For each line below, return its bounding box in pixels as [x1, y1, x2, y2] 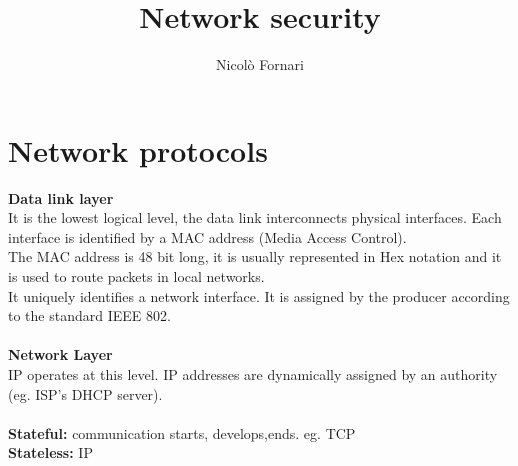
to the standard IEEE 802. [8, 305, 171, 326]
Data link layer [8, 187, 114, 208]
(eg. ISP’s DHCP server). [8, 383, 163, 404]
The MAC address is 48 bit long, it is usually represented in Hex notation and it [8, 246, 502, 267]
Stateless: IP [8, 442, 93, 463]
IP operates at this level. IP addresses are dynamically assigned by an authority [8, 364, 498, 384]
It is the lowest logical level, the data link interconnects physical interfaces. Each [8, 207, 502, 228]
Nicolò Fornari [216, 54, 304, 75]
